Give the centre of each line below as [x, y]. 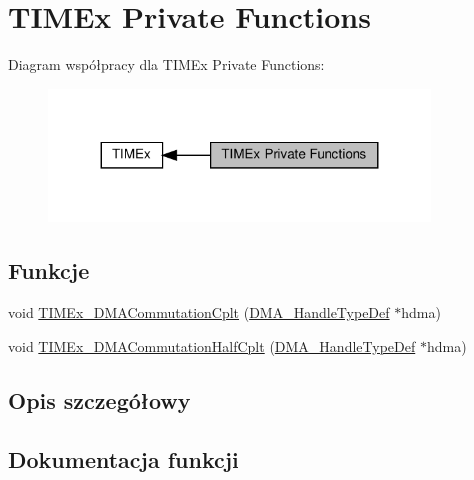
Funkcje [49, 270]
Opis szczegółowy [99, 399]
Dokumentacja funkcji [123, 458]
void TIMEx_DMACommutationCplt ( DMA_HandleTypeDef [199, 312]
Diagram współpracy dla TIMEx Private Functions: [166, 64]
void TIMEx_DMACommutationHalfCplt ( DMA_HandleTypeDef [212, 345]
